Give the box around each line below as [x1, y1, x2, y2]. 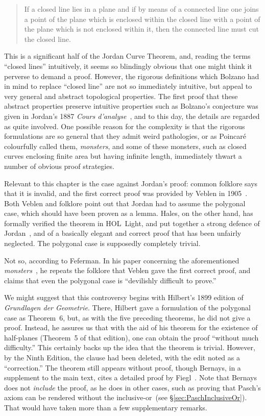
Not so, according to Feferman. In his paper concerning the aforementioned [4, 255, 239, 265]
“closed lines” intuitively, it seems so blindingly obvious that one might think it [4, 60, 252, 71]
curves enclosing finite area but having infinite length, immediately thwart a [4, 151, 242, 161]
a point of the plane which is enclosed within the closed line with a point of [24, 13, 260, 24]
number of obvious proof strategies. [4, 160, 114, 171]
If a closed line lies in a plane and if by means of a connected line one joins [24, 4, 259, 14]
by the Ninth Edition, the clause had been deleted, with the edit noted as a [4, 352, 240, 362]
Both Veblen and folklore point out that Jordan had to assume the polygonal [4, 198, 246, 208]
